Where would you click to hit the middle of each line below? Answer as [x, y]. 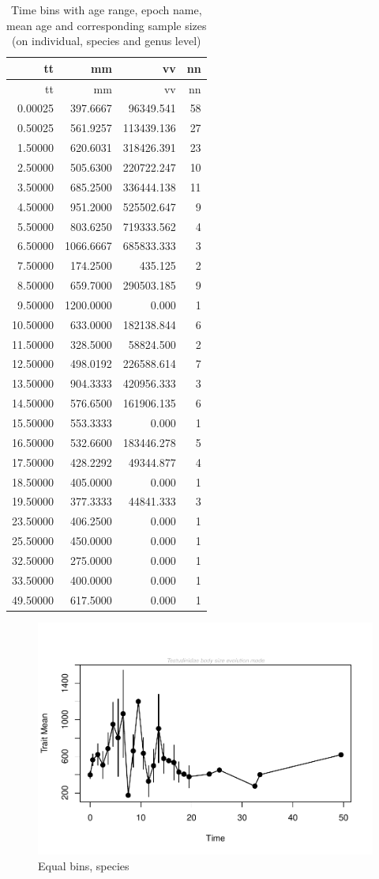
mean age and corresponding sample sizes [107, 25]
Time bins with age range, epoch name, [107, 9]
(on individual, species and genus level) [107, 41]
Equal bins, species [84, 865]
